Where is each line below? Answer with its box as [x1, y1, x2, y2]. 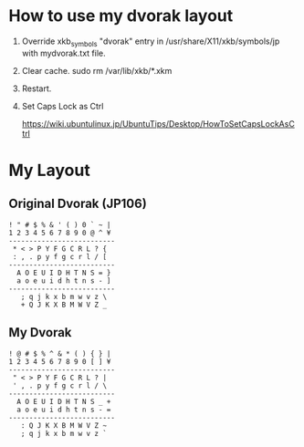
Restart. [21, 83, 52, 94]
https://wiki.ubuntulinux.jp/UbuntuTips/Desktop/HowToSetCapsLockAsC [21, 118, 296, 129]
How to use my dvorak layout [8, 5, 234, 26]
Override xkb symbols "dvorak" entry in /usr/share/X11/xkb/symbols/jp [21, 36, 280, 48]
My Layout [8, 160, 90, 181]
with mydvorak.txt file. [21, 47, 106, 58]
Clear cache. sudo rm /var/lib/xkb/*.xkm [21, 65, 173, 76]
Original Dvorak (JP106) [8, 196, 147, 212]
